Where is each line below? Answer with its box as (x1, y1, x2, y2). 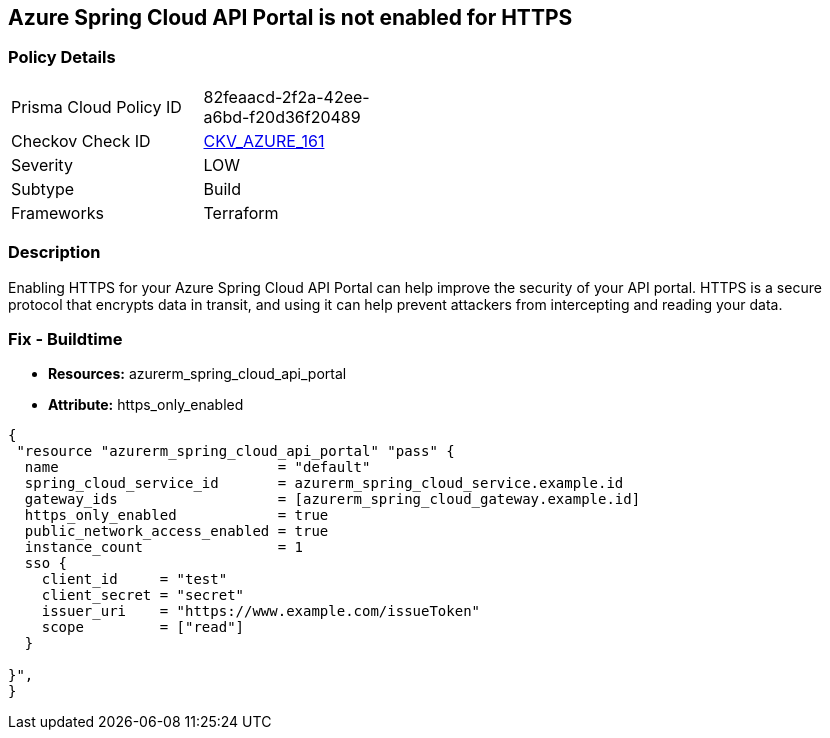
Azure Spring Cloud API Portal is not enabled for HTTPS (8, 5, 573, 30)
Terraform (203, 202, 279, 223)
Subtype (11, 178, 75, 199)
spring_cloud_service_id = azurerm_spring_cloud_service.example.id (24, 475, 624, 492)
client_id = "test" (41, 571, 228, 588)
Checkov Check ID (11, 130, 151, 151)
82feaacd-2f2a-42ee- (203, 86, 370, 107)
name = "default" (24, 459, 371, 476)
